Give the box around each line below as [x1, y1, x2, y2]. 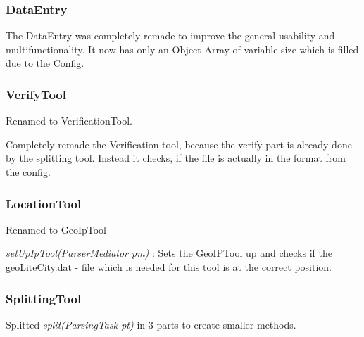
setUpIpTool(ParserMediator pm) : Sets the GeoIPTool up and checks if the [6, 246, 332, 260]
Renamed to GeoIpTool [6, 222, 107, 236]
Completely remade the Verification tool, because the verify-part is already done [6, 136, 352, 151]
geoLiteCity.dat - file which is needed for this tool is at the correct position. [6, 260, 332, 274]
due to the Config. [6, 56, 84, 70]
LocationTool [6, 194, 82, 212]
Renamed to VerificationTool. [6, 113, 132, 128]
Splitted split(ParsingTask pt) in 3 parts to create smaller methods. [6, 317, 296, 331]
